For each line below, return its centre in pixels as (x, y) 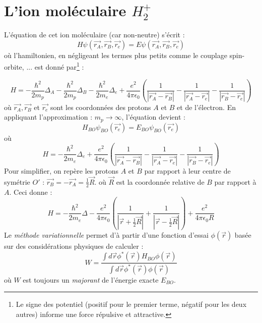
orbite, (14, 66)
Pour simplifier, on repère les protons (61, 171)
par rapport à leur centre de (187, 171)
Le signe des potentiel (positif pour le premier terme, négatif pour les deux (131, 304)
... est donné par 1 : (55, 66)
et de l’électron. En (206, 107)
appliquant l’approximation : (48, 117)
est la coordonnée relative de (160, 181)
